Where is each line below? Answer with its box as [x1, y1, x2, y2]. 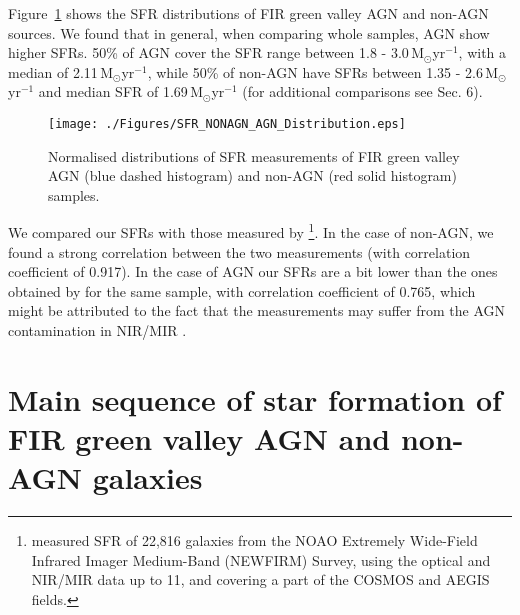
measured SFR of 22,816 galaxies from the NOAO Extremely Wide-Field [31, 530, 478, 551]
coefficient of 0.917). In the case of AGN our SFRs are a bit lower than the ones [8, 261, 498, 282]
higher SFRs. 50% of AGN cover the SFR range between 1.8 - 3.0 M [8, 42, 424, 63]
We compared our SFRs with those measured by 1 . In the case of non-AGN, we [8, 219, 494, 243]
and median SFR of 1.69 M [38, 81, 203, 102]
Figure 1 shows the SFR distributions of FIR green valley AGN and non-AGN [8, 3, 489, 23]
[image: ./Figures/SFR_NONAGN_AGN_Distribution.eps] [48, 116, 406, 131]
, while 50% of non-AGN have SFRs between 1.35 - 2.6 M [147, 61, 499, 82]
